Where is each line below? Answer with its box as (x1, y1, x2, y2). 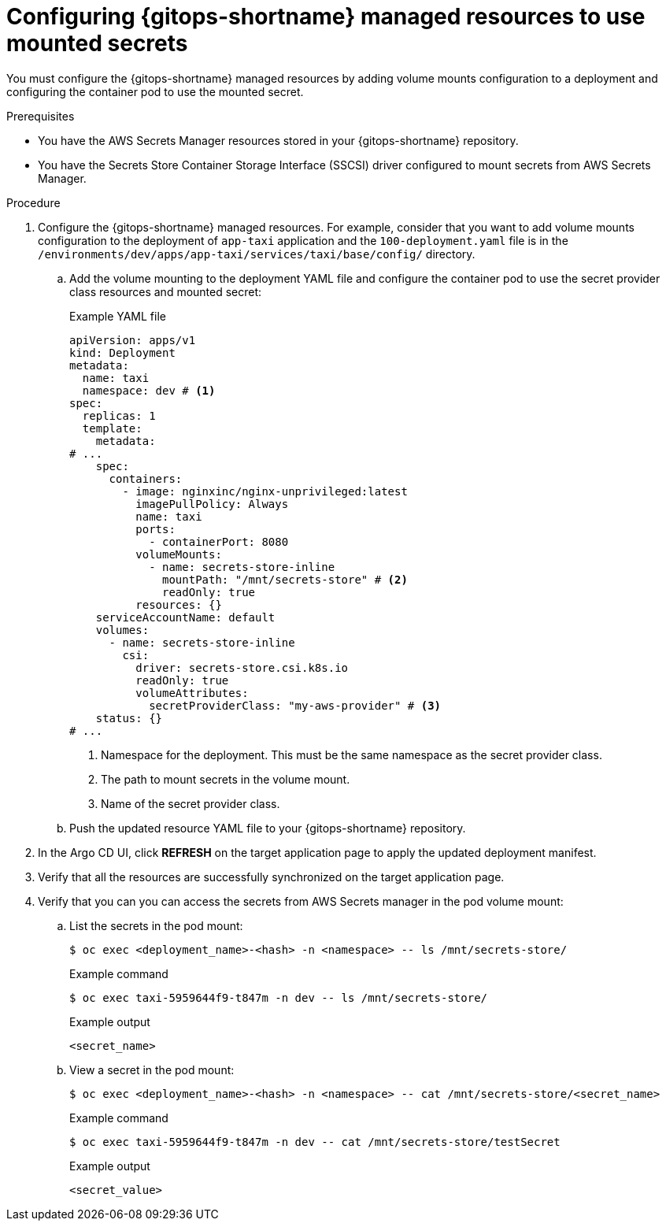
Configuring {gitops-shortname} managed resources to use (6, 3, 646, 30)
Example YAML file (69, 309, 166, 323)
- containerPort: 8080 (149, 535, 289, 548)
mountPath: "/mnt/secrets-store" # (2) (162, 573, 408, 586)
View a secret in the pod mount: (69, 1062, 235, 1077)
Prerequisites (6, 109, 75, 123)
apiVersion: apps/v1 (69, 333, 196, 347)
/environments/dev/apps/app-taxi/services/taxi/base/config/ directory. (38, 247, 475, 261)
